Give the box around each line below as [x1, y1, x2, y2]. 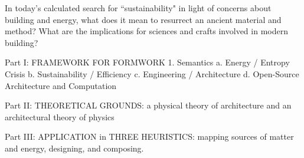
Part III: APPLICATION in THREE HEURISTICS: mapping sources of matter [5, 130, 294, 143]
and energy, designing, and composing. [5, 141, 144, 154]
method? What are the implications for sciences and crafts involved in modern [5, 25, 288, 37]
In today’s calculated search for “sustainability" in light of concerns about [5, 2, 272, 14]
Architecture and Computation [5, 79, 117, 91]
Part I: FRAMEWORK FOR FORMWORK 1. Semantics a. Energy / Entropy [5, 56, 290, 68]
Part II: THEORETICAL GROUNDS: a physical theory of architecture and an [5, 99, 292, 111]
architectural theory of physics [5, 110, 115, 123]
